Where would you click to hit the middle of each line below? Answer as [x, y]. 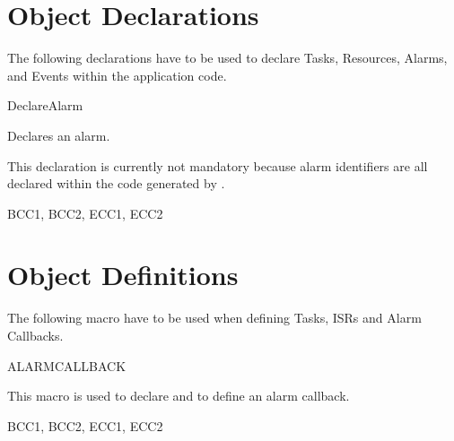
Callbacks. [35, 335]
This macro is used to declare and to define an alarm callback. [179, 396]
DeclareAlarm [45, 105]
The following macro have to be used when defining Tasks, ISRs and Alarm [214, 318]
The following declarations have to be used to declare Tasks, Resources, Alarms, [227, 58]
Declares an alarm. [59, 135]
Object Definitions [123, 275]
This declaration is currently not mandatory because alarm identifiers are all [218, 165]
